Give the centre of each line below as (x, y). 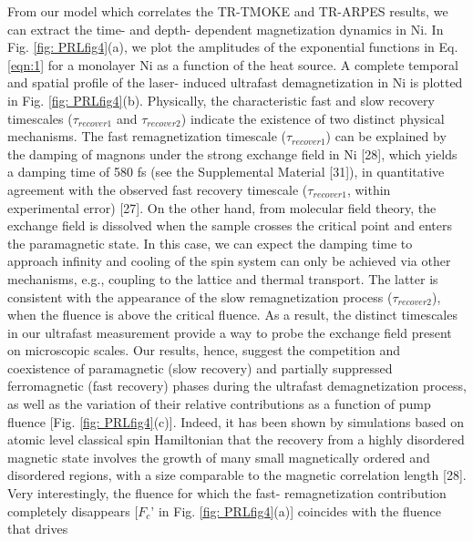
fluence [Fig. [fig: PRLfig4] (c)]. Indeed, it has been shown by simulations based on (236, 421)
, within (369, 189)
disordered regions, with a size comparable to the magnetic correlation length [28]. (237, 475)
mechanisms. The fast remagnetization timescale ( (147, 136)
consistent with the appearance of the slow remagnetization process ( (200, 296)
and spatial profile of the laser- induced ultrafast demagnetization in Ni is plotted (235, 82)
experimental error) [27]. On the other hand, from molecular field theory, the (222, 207)
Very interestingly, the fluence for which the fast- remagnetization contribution (227, 493)
